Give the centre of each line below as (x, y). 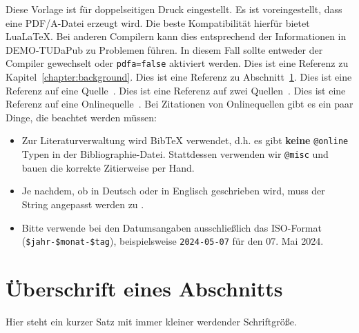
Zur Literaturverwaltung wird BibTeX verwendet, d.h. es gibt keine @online (185, 140)
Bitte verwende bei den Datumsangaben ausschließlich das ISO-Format (172, 227)
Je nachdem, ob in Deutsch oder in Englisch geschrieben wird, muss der (173, 191)
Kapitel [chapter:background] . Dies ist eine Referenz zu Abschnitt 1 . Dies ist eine (179, 77)
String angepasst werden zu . (83, 204)
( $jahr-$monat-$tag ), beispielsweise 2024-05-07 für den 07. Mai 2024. (173, 241)
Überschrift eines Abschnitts (144, 288)
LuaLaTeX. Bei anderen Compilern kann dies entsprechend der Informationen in (176, 36)
